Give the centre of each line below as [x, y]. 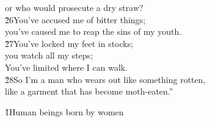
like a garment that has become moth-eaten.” [89, 91]
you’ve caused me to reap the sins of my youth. [93, 31]
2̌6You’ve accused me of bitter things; [75, 19]
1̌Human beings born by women [64, 111]
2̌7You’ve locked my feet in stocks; [69, 43]
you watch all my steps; [49, 55]
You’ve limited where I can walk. [67, 67]
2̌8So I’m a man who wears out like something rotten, [105, 79]
